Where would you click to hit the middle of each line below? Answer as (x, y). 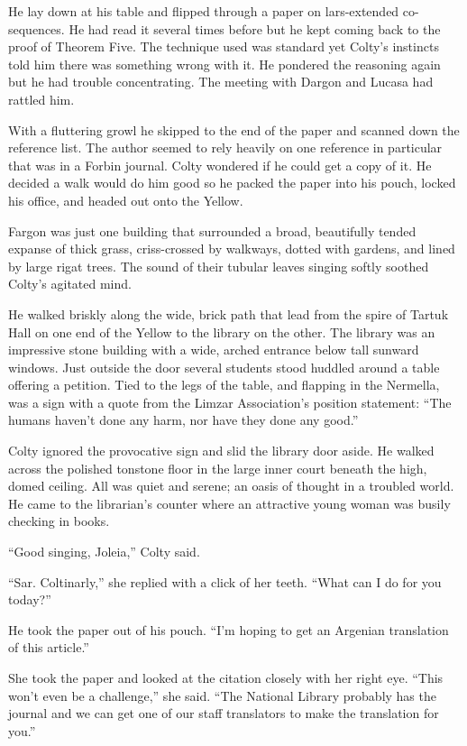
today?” (30, 599)
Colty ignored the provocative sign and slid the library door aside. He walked (221, 451)
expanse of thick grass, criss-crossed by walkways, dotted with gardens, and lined (232, 249)
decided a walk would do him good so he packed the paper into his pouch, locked (232, 183)
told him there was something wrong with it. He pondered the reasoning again (224, 64)
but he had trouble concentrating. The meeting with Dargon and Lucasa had (221, 82)
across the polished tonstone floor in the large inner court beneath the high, (218, 468)
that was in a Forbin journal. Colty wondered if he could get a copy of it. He (220, 165)
